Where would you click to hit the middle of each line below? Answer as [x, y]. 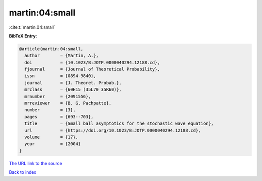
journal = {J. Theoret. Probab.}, [73, 83]
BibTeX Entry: [23, 36]
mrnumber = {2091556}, [58, 96]
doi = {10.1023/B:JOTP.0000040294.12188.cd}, [92, 62]
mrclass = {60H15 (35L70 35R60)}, [73, 90]
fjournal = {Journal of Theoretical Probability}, [92, 69]
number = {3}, [50, 110]
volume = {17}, [51, 137]
